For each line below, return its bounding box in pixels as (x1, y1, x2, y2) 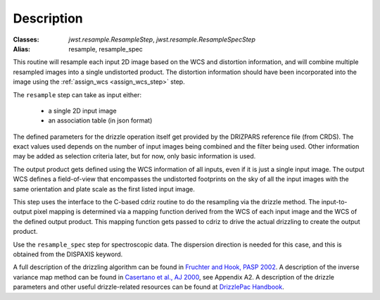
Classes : (13, 35, 39, 44)
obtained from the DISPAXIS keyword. (13, 250, 123, 258)
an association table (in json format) (48, 116, 153, 125)
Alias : (13, 44, 31, 53)
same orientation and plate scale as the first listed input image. (13, 185, 195, 193)
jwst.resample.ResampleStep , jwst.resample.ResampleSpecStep (68, 35, 256, 44)
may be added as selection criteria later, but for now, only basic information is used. (13, 152, 256, 161)
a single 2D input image (48, 106, 117, 115)
